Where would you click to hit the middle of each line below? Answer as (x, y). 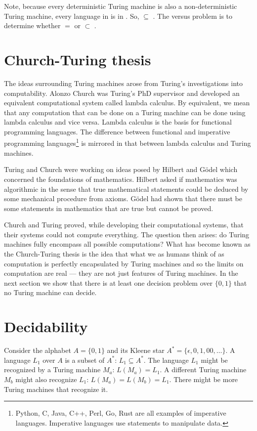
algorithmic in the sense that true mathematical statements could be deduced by (126, 189)
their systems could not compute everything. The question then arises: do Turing (127, 234)
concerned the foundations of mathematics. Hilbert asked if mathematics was (121, 179)
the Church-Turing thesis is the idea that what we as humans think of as (114, 254)
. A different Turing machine (203, 369)
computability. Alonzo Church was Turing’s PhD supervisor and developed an (122, 93)
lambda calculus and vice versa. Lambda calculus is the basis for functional (118, 122)
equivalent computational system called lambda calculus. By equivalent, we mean (127, 103)
